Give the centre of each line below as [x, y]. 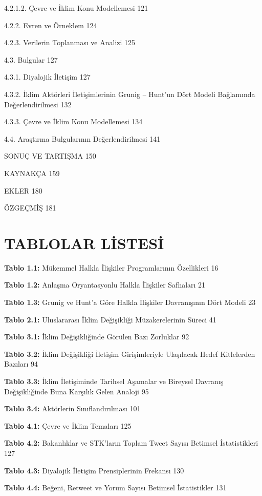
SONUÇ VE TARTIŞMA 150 [50, 156]
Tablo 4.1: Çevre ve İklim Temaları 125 [68, 425]
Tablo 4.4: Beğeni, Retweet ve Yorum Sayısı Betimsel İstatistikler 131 [115, 488]
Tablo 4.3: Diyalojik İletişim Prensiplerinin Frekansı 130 [94, 470]
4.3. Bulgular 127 [31, 59]
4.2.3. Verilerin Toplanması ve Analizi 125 [70, 42]
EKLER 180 [23, 190]
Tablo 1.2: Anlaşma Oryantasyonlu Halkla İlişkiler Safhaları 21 [105, 285]
